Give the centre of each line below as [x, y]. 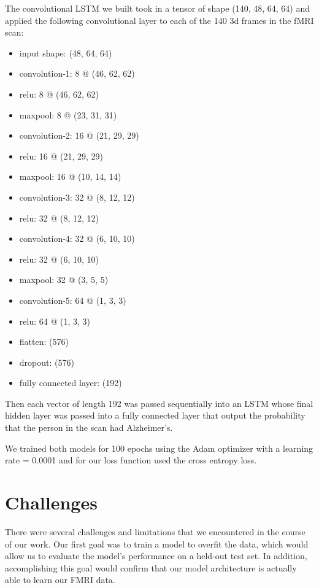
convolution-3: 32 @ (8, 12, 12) [77, 197]
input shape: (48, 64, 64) [66, 52]
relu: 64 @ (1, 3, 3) [55, 321]
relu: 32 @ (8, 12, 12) [59, 218]
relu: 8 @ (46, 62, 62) [59, 94]
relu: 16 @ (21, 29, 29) [61, 156]
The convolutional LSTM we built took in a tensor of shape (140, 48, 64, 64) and [158, 8]
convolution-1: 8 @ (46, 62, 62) [77, 73]
